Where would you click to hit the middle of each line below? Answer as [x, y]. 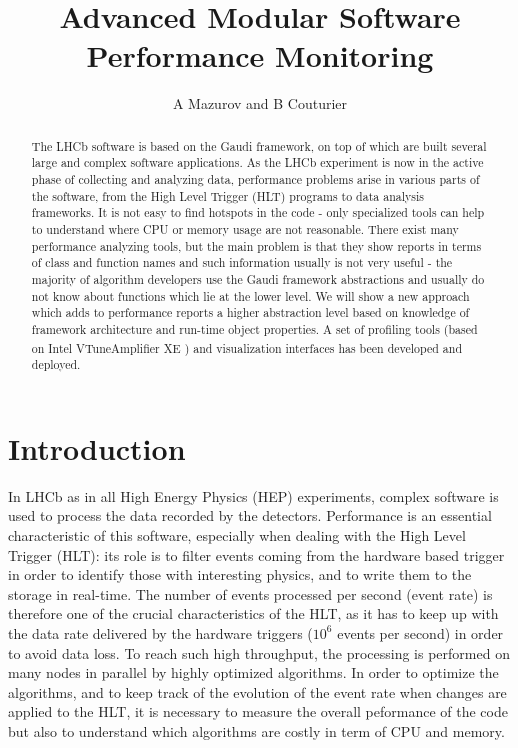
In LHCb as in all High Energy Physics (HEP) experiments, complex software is [253, 495]
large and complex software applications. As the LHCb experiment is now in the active [257, 162]
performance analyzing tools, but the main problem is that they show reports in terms [256, 245]
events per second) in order [420, 632]
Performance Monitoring [260, 55]
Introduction [97, 447]
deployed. [56, 364]
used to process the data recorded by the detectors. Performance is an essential [250, 515]
